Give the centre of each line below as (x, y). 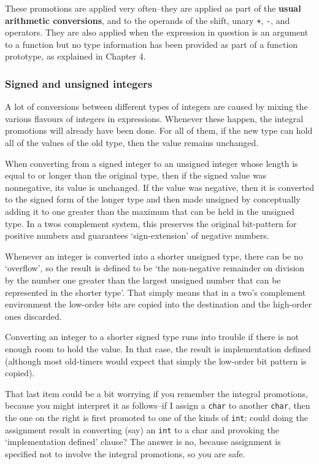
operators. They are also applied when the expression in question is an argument (157, 32)
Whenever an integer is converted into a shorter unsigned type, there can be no (154, 256)
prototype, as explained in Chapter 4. (75, 56)
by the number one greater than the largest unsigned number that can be (143, 280)
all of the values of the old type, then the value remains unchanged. (132, 143)
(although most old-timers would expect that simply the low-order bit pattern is (156, 361)
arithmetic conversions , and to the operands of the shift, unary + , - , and (148, 20)
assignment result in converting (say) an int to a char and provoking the (142, 429)
